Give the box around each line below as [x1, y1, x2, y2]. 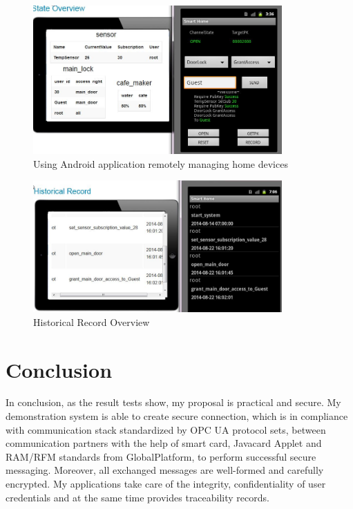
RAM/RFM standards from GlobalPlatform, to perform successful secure [6, 449, 316, 463]
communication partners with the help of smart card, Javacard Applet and [6, 436, 322, 450]
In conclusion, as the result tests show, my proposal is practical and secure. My [6, 395, 341, 410]
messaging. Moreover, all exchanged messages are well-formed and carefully [6, 463, 324, 477]
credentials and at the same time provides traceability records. [6, 490, 269, 504]
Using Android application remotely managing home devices [33, 156, 288, 171]
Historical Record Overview [33, 314, 150, 329]
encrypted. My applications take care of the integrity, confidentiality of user [6, 477, 326, 491]
